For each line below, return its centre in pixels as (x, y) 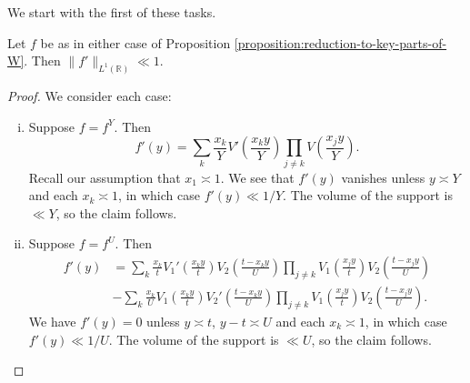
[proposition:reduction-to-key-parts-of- (340, 42)
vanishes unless (383, 177)
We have (52, 321)
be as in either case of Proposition (135, 42)
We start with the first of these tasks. (112, 12)
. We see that (257, 177)
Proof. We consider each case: (90, 96)
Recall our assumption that (105, 177)
